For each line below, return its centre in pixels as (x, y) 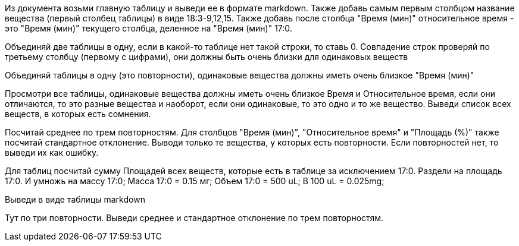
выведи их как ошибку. (52, 152)
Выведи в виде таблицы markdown (75, 199)
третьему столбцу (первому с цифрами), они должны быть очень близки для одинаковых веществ (207, 57)
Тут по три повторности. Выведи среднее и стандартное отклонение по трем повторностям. (194, 218)
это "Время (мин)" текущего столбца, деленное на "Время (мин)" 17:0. (148, 28)
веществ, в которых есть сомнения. (78, 114)
